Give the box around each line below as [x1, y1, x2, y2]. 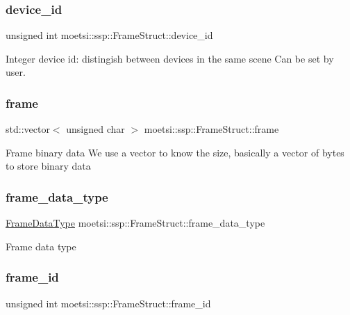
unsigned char [66, 122, 125, 136]
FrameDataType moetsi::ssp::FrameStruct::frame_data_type [6, 216, 265, 230]
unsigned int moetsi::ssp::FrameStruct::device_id [6, 28, 213, 42]
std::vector [6, 122, 50, 136]
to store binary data [6, 159, 91, 173]
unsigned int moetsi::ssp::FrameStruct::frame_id [6, 296, 211, 310]
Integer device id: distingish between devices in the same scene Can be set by [6, 51, 334, 65]
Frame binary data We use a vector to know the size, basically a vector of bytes [6, 145, 344, 159]
